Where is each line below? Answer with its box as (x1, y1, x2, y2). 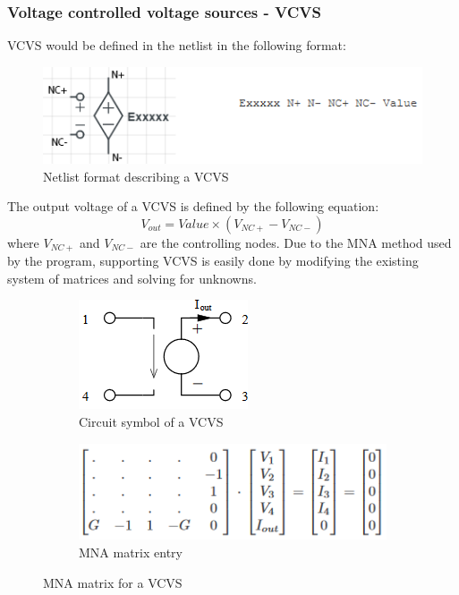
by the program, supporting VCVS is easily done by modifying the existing (7, 251, 419, 270)
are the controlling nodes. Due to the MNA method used (140, 233, 452, 251)
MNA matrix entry (79, 543, 183, 562)
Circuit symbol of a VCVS (79, 412, 224, 430)
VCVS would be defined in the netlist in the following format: (7, 36, 346, 55)
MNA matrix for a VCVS (43, 573, 183, 591)
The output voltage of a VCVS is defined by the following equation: (7, 197, 379, 216)
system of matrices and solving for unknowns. (7, 268, 257, 287)
